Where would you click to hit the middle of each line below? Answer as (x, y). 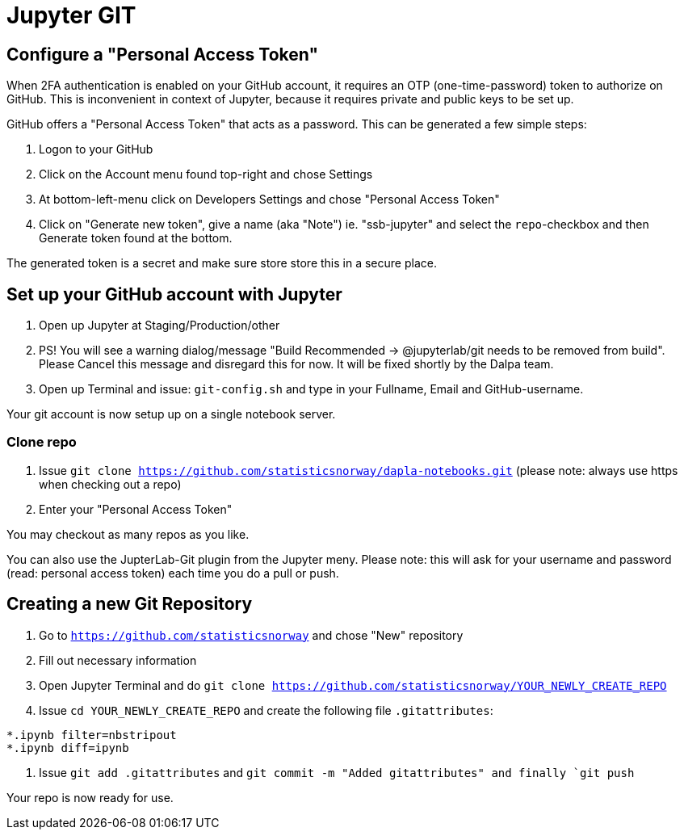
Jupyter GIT (71, 15)
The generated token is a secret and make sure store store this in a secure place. (222, 263)
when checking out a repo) (110, 484)
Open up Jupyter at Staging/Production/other (159, 326)
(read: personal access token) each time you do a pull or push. (173, 573)
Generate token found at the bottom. (136, 238)
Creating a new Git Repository (130, 604)
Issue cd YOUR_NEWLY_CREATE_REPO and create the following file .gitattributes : (266, 710)
